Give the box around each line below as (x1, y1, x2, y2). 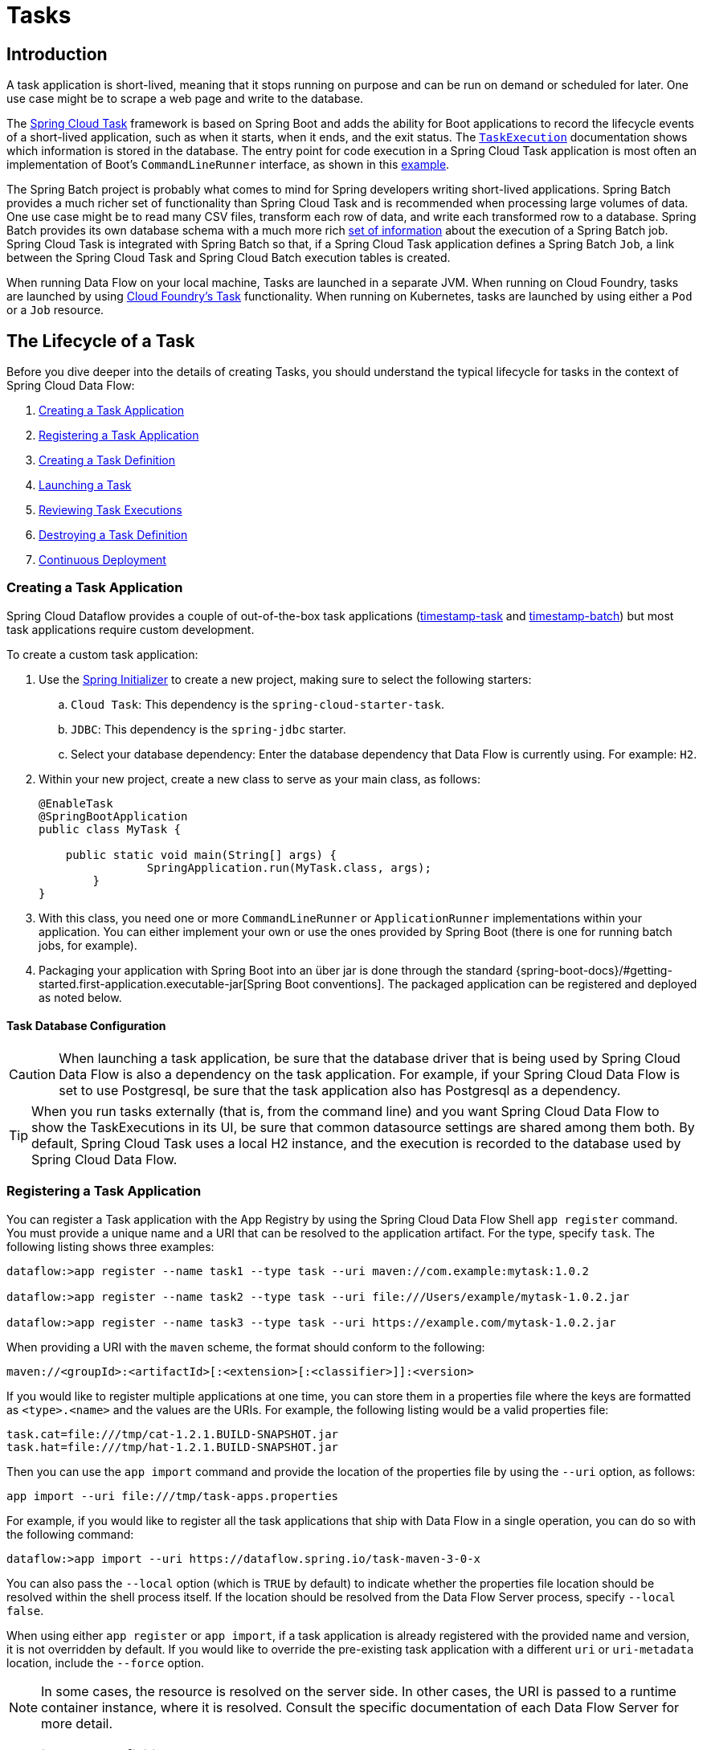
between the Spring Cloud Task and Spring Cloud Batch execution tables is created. (6, 251, 451, 265)
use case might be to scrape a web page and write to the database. (6, 92, 364, 106)
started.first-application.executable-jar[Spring (39, 976, 282, 991)
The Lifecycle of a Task (6, 330, 195, 351)
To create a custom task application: (6, 647, 198, 661)
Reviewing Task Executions (39, 503, 182, 517)
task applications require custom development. (6, 622, 255, 636)
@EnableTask (39, 796, 113, 810)
